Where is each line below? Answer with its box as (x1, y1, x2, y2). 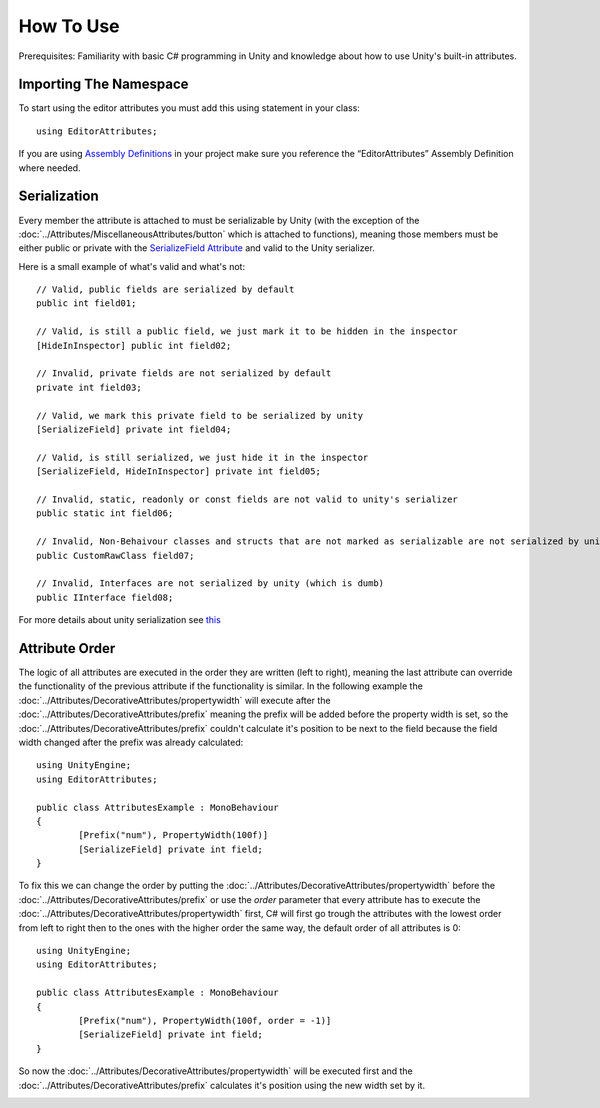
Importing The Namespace (18, 76, 189, 93)
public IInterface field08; (36, 591, 174, 603)
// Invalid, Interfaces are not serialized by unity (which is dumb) (36, 578, 385, 589)
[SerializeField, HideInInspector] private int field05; (36, 466, 322, 477)
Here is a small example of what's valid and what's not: (18, 260, 245, 272)
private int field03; (36, 381, 142, 393)
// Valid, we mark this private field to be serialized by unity (36, 410, 364, 421)
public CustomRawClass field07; (36, 550, 195, 561)
